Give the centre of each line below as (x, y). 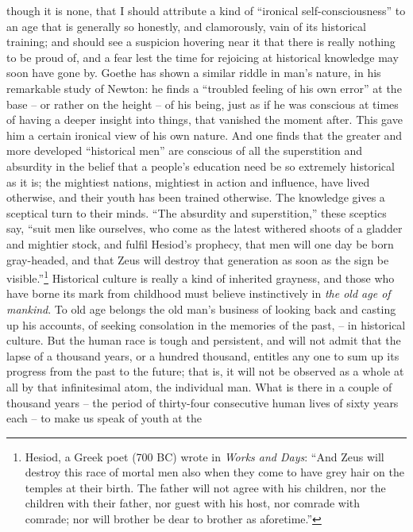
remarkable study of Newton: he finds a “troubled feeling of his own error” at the (204, 88)
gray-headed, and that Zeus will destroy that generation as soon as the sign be (198, 259)
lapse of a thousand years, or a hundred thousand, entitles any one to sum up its (203, 355)
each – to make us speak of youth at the (104, 418)
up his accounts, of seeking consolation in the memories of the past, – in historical (206, 324)
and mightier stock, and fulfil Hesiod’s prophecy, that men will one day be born (200, 243)
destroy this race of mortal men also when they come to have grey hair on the (214, 472)
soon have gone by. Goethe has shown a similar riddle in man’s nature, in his (194, 73)
